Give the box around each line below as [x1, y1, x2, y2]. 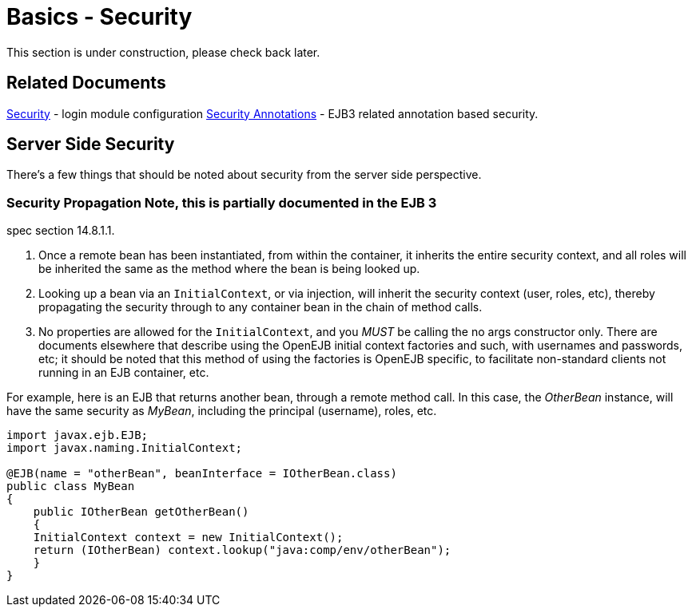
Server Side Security [6, 134, 175, 155]
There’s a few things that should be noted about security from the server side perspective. [6, 168, 482, 182]
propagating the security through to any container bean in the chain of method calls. [38, 300, 483, 314]
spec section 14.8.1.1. [6, 223, 115, 238]
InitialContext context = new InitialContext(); [33, 531, 344, 544]
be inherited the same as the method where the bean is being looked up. [38, 262, 420, 276]
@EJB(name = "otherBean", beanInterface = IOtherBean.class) [6, 467, 397, 481]
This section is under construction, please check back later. [6, 45, 320, 59]
